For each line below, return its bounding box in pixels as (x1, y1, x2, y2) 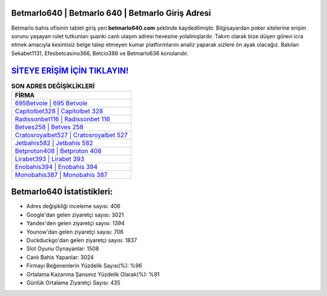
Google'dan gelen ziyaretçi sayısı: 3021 (26, 211, 124, 218)
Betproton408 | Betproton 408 (15, 146, 102, 155)
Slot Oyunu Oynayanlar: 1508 (26, 245, 99, 252)
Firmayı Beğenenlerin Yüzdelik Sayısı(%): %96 (26, 262, 142, 269)
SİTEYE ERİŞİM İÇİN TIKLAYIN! (11, 66, 129, 76)
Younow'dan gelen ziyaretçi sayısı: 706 (26, 228, 124, 235)
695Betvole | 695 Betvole (15, 99, 88, 107)
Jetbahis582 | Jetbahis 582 (15, 138, 93, 147)
